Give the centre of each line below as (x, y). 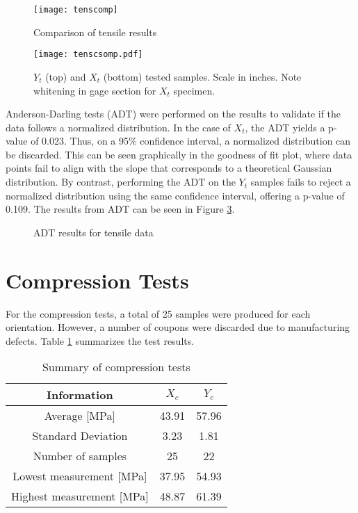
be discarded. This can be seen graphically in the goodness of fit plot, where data (179, 154)
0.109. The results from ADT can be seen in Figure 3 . (120, 209)
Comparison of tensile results (95, 32)
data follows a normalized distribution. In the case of (118, 127)
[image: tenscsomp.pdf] (88, 55)
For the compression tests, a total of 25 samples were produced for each (158, 313)
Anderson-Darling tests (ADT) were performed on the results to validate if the (173, 114)
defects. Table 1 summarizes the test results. (100, 340)
